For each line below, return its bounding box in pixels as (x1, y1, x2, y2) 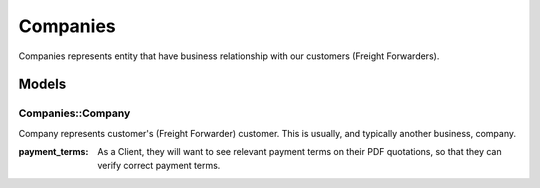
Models (18, 76, 67, 93)
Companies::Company (18, 106, 131, 120)
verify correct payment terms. (97, 160, 221, 172)
